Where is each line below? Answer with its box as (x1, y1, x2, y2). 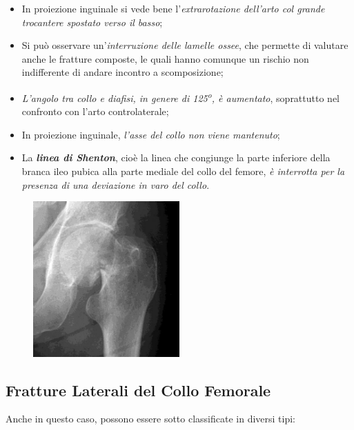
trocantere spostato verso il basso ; (21, 14, 163, 29)
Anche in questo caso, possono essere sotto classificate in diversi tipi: (6, 411, 296, 426)
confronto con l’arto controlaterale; (21, 104, 169, 119)
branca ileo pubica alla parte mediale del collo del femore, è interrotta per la (21, 164, 345, 178)
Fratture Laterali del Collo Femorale (6, 379, 271, 400)
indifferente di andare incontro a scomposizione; (21, 65, 224, 79)
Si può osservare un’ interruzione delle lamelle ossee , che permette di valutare (21, 38, 348, 52)
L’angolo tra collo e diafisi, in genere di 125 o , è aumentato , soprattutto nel (21, 88, 340, 105)
